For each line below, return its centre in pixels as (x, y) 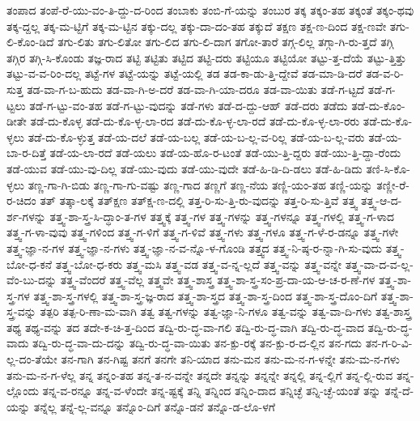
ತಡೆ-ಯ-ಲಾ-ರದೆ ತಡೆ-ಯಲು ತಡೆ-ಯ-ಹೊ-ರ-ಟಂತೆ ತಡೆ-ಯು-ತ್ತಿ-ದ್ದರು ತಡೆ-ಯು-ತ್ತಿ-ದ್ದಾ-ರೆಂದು (225, 153)
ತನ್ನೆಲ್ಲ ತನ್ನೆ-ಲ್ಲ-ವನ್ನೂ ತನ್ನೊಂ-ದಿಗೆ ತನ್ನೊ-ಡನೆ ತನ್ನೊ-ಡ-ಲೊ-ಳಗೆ (154, 406)
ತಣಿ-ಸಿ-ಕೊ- (388, 168)
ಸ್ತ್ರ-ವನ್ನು (21, 311)
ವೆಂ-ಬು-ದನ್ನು (32, 280)
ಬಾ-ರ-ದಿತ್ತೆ (26, 153)
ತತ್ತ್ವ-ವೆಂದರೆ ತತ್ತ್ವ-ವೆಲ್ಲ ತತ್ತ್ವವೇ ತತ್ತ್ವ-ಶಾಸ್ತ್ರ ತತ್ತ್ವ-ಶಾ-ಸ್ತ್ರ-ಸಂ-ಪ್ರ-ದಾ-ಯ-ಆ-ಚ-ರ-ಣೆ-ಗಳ (218, 280)
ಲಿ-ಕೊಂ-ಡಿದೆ (30, 42)
